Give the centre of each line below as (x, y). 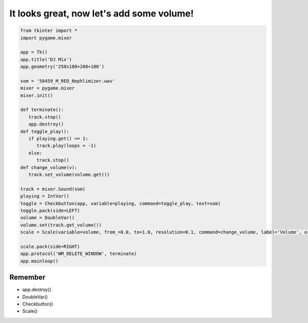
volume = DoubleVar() (47, 218)
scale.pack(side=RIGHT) (50, 246)
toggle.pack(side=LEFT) (50, 210)
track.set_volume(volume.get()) (69, 174)
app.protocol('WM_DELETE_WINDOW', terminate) (79, 254)
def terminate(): (42, 110)
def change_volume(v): (49, 167)
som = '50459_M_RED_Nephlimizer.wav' (68, 81)
